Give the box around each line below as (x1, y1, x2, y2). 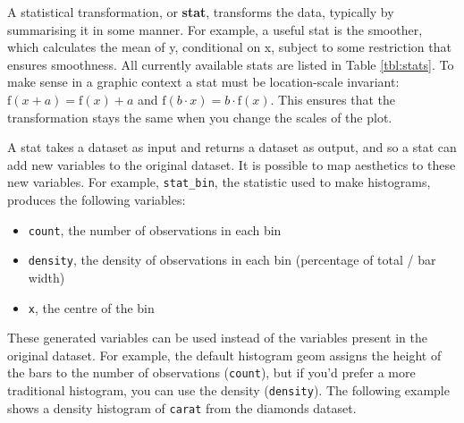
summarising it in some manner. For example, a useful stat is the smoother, (7, 20, 423, 38)
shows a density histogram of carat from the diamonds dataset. (7, 398, 357, 417)
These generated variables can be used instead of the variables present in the (7, 328, 427, 347)
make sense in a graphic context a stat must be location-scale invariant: (7, 72, 400, 91)
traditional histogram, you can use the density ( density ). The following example (7, 381, 450, 399)
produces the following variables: (7, 190, 186, 208)
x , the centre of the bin (28, 298, 155, 317)
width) (28, 267, 65, 286)
